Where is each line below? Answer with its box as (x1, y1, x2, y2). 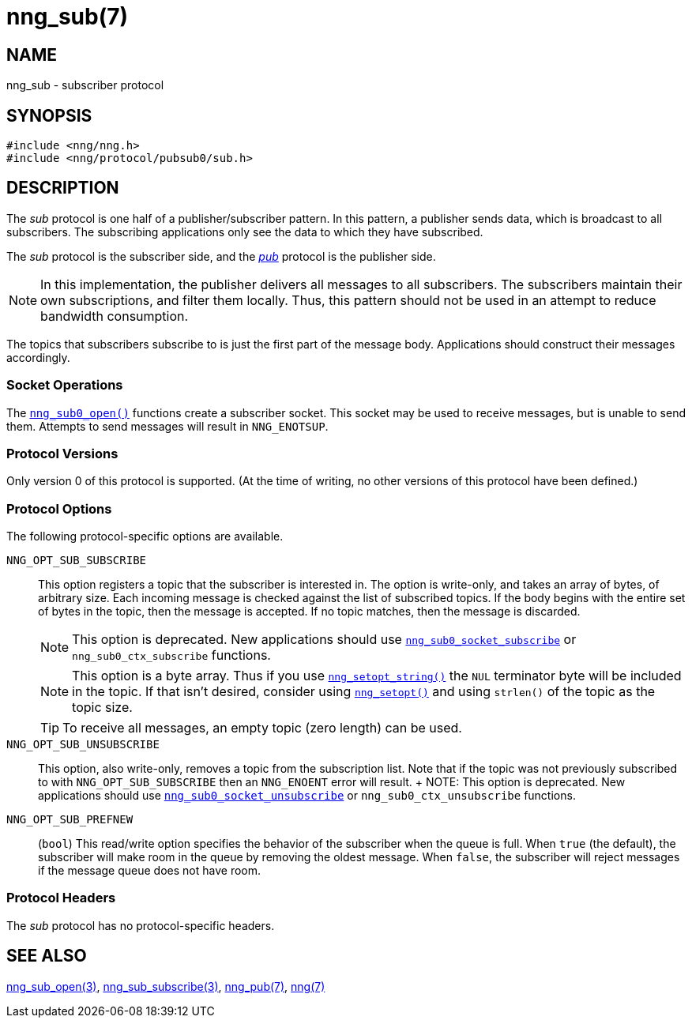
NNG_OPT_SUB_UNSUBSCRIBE (6, 738, 160, 751)
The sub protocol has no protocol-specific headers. (6, 918, 275, 932)
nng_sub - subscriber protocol (6, 78, 164, 92)
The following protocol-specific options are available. (6, 529, 284, 544)
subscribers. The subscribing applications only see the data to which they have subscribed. (6, 224, 483, 239)
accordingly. (6, 350, 70, 364)
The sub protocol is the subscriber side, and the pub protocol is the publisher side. (6, 249, 436, 263)
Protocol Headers (6, 890, 116, 906)
